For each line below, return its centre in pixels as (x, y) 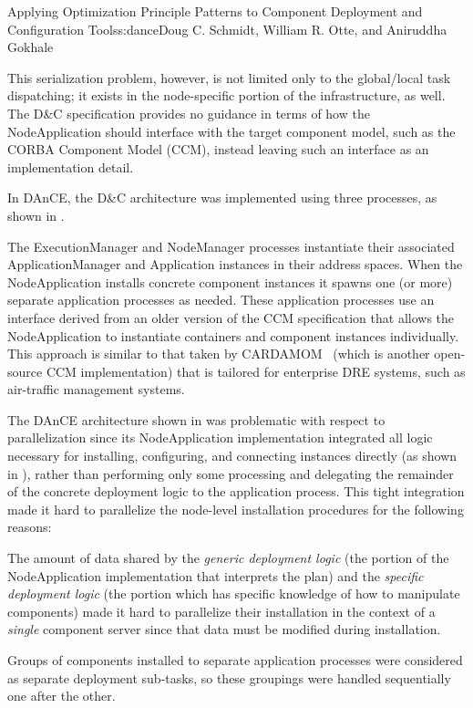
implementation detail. (71, 167)
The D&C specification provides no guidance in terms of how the (189, 113)
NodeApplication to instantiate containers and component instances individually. (233, 335)
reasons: (30, 527)
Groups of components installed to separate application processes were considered (235, 660)
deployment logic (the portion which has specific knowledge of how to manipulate (234, 593)
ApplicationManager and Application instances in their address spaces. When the (235, 264)
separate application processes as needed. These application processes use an (221, 300)
